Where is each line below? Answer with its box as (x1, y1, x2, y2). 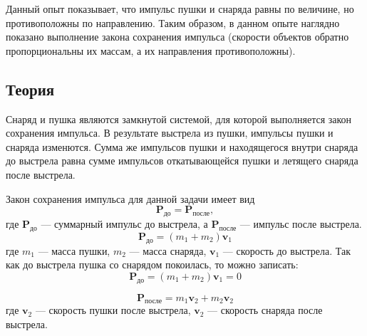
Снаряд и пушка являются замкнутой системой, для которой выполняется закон (6, 111, 352, 126)
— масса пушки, (38, 243, 110, 258)
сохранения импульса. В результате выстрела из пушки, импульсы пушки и (6, 125, 334, 140)
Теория (6, 78, 55, 100)
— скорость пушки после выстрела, (35, 303, 191, 317)
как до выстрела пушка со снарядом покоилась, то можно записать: (6, 257, 299, 272)
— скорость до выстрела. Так (222, 243, 351, 258)
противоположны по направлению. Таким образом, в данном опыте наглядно (6, 15, 340, 30)
